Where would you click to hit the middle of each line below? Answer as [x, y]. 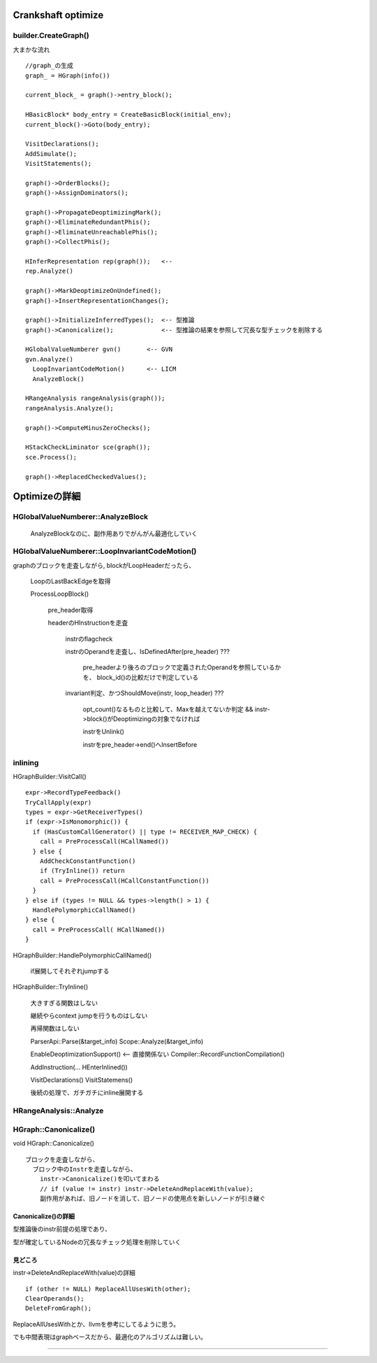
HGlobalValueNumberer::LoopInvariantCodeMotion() [105, 551]
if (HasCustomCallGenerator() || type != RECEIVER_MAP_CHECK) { [145, 832]
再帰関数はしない [55, 1029]
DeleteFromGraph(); [59, 1308]
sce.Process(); [51, 457]
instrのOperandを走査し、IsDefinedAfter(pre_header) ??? [148, 652]
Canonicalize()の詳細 [44, 1216]
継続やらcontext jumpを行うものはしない [89, 1016]
